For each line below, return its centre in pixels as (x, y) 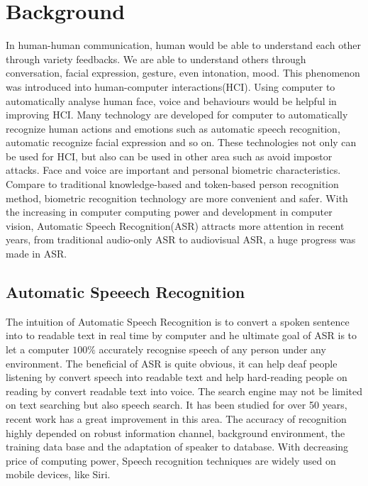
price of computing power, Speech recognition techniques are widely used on (171, 460)
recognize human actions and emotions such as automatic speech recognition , (173, 128)
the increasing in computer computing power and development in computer (169, 212)
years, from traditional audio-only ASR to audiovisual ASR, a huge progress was (181, 239)
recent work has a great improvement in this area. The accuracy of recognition (176, 418)
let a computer (38, 349)
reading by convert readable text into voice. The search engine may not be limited (184, 391)
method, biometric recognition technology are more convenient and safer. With (177, 198)
